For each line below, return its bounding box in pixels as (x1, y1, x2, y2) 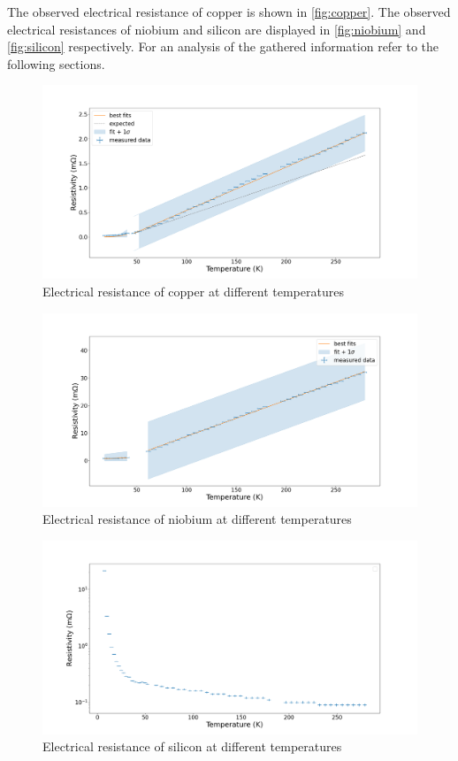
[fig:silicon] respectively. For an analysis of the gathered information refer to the (7, 37, 439, 56)
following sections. (7, 54, 105, 73)
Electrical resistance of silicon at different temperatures (42, 737, 342, 756)
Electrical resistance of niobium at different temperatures (42, 510, 352, 528)
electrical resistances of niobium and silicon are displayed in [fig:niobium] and (7, 19, 426, 38)
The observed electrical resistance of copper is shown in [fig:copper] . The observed (7, 3, 451, 20)
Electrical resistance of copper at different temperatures (42, 282, 344, 300)
